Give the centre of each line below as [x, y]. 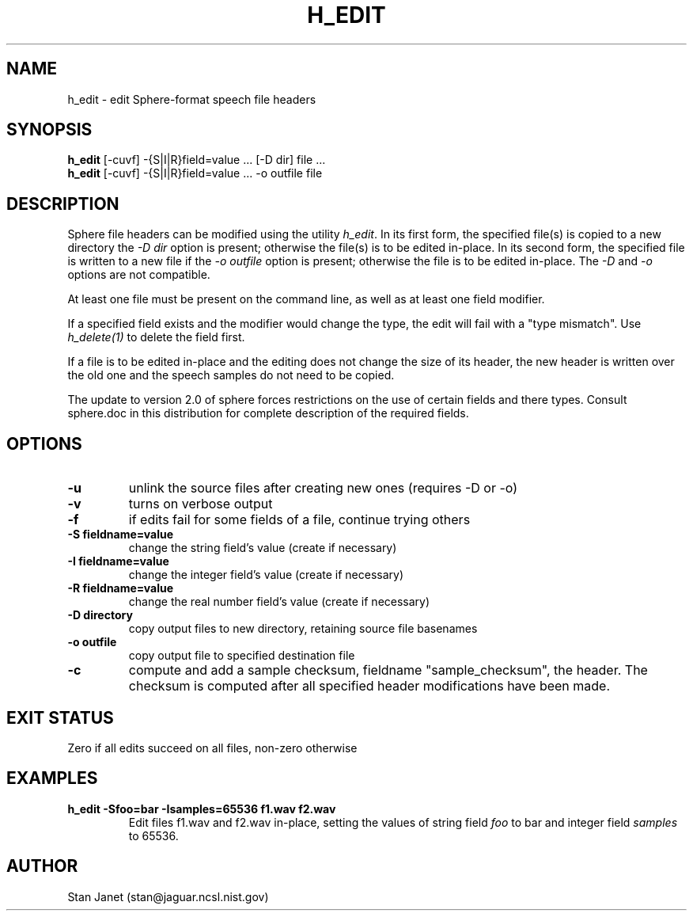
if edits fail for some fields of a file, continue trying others [299, 520]
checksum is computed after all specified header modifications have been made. [369, 686]
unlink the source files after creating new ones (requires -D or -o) [323, 488]
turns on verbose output [201, 504]
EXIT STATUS [60, 717]
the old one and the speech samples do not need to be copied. [231, 375]
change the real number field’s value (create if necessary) [279, 602]
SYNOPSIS [49, 130]
